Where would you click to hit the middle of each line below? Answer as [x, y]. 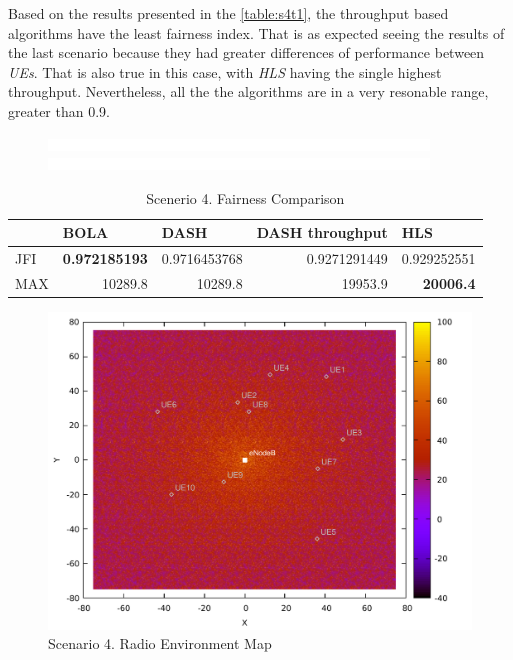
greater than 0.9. [59, 110]
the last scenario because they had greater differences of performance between [246, 52]
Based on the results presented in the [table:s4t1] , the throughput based [228, 13]
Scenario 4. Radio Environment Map [160, 643]
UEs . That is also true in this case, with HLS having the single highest [225, 71]
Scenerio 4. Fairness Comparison [245, 197]
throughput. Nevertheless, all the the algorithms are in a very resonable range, [248, 91]
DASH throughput [322, 232]
